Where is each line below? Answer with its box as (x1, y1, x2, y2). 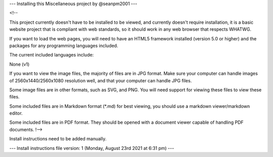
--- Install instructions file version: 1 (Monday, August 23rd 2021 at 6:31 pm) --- (9, 145, 174, 151)
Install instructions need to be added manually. (9, 136, 107, 142)
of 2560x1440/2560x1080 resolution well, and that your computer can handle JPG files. (9, 77, 192, 83)
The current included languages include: (9, 52, 94, 58)
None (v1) (9, 61, 30, 67)
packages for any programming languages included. (9, 42, 118, 48)
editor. (9, 110, 23, 116)
